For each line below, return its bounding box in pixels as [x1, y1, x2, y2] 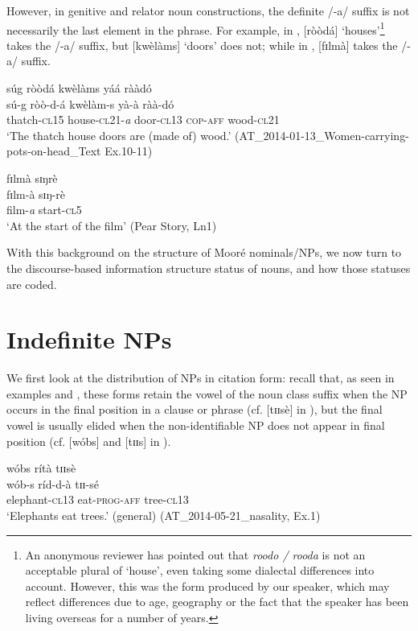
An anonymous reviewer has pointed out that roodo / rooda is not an [25, 546, 366, 563]
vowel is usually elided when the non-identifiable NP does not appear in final [6, 417, 385, 434]
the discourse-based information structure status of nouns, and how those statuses [6, 259, 411, 276]
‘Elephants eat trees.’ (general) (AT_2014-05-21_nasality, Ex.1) [6, 507, 321, 524]
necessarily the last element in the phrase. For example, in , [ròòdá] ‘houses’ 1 [6, 19, 385, 38]
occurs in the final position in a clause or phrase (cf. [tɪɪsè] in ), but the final [6, 401, 383, 418]
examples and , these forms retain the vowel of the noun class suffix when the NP [6, 385, 408, 402]
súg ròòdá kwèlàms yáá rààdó [6, 80, 152, 97]
